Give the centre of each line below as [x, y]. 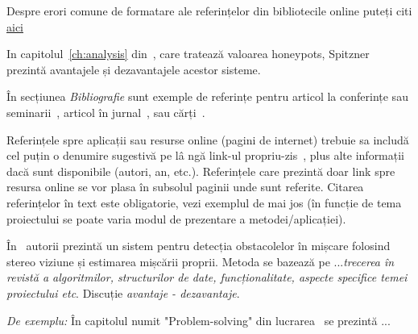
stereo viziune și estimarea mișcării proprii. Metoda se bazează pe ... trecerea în [201, 261]
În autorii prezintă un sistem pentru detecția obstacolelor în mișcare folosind [199, 246]
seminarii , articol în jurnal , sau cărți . [106, 112]
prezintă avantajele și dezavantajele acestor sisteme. [134, 69]
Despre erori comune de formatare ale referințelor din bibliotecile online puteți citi [209, 10]
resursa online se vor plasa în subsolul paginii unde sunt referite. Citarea [185, 187]
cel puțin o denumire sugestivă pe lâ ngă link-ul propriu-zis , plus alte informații [206, 155]
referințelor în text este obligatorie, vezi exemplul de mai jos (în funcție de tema [204, 202]
